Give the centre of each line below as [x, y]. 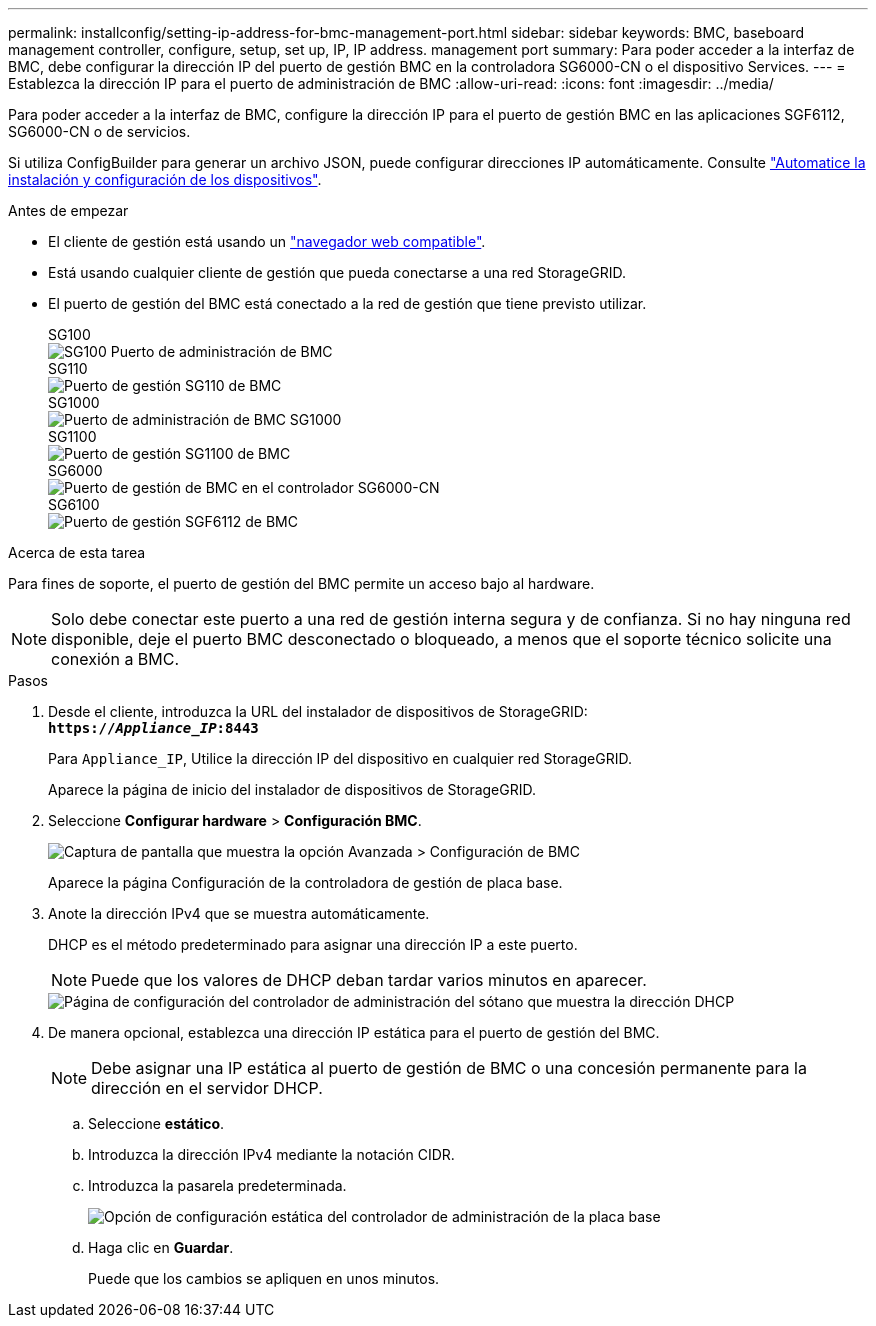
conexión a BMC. [115, 659]
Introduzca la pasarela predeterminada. [217, 1185]
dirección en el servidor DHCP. [207, 1088]
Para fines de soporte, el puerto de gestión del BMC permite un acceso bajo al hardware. [301, 583]
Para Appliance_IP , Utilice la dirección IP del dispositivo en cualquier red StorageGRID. [340, 758]
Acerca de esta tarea [77, 552]
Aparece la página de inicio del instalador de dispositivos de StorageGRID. [292, 789]
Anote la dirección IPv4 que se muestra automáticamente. [239, 913]
